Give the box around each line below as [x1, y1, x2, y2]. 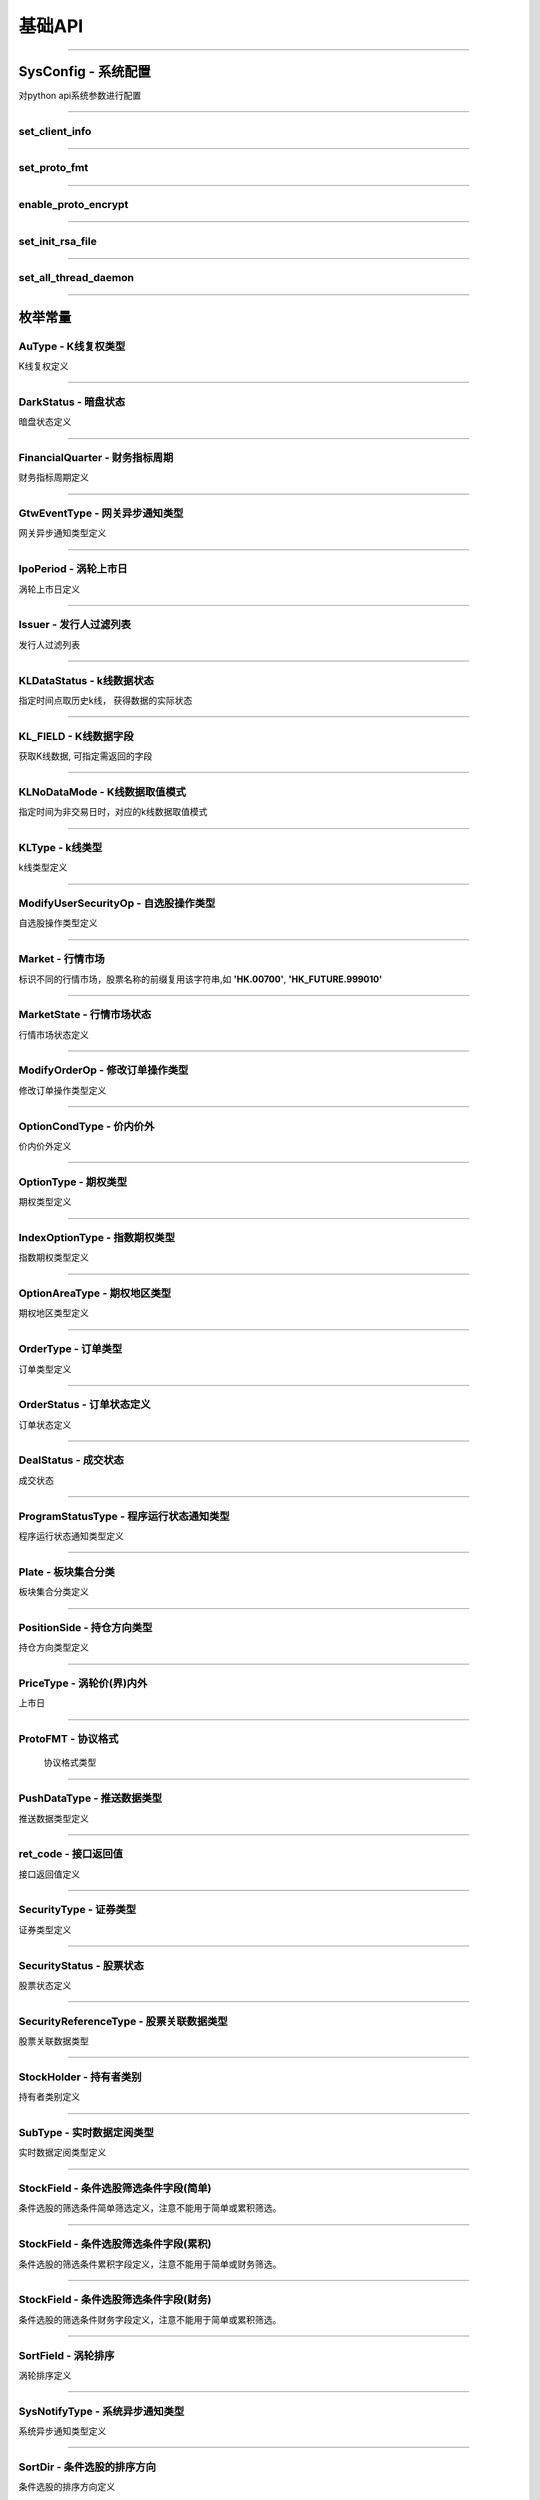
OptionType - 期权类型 [18, 1175, 128, 1189]
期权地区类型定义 [18, 1307, 89, 1319]
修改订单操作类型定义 [18, 1084, 107, 1096]
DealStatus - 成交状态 [18, 1453, 125, 1467]
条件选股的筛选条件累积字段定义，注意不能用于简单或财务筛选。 [18, 2258, 282, 2270]
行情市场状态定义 [18, 1028, 89, 1040]
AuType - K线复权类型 [18, 339, 126, 353]
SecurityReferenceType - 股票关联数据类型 [18, 2014, 229, 2028]
